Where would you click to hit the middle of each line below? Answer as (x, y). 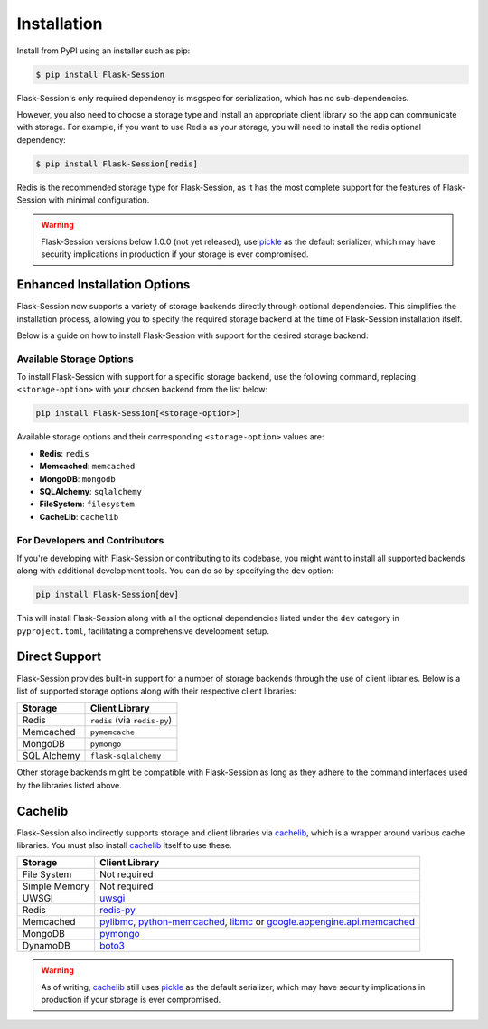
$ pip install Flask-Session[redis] (117, 164)
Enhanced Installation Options (103, 285)
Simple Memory (56, 886)
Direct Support (59, 657)
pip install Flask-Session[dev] (108, 595)
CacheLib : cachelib (79, 516)
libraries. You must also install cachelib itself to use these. (124, 845)
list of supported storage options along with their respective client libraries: (157, 691)
